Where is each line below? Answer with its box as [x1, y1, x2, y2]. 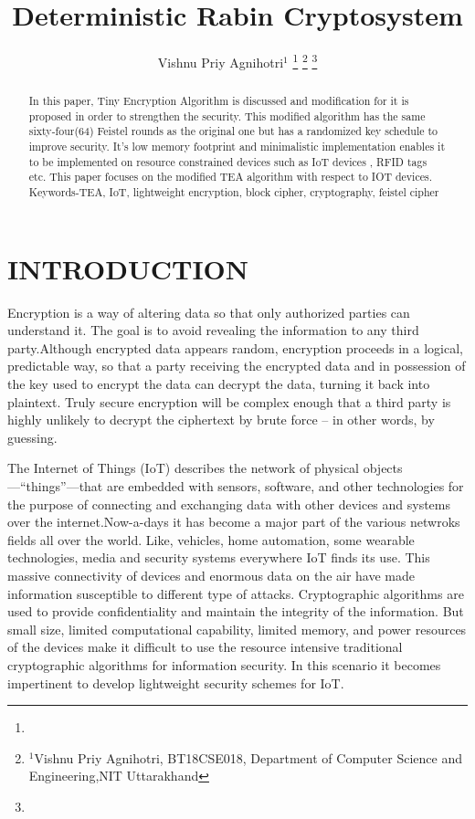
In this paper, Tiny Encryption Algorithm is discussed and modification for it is [28, 93, 409, 109]
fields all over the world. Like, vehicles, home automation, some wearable [7, 530, 415, 549]
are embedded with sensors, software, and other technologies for [106, 477, 464, 496]
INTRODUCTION [7, 249, 249, 287]
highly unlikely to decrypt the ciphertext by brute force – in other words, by [7, 410, 435, 429]
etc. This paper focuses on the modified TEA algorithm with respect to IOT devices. [28, 169, 432, 184]
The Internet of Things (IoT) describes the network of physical [7, 458, 360, 478]
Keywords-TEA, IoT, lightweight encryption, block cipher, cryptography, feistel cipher [28, 184, 439, 200]
